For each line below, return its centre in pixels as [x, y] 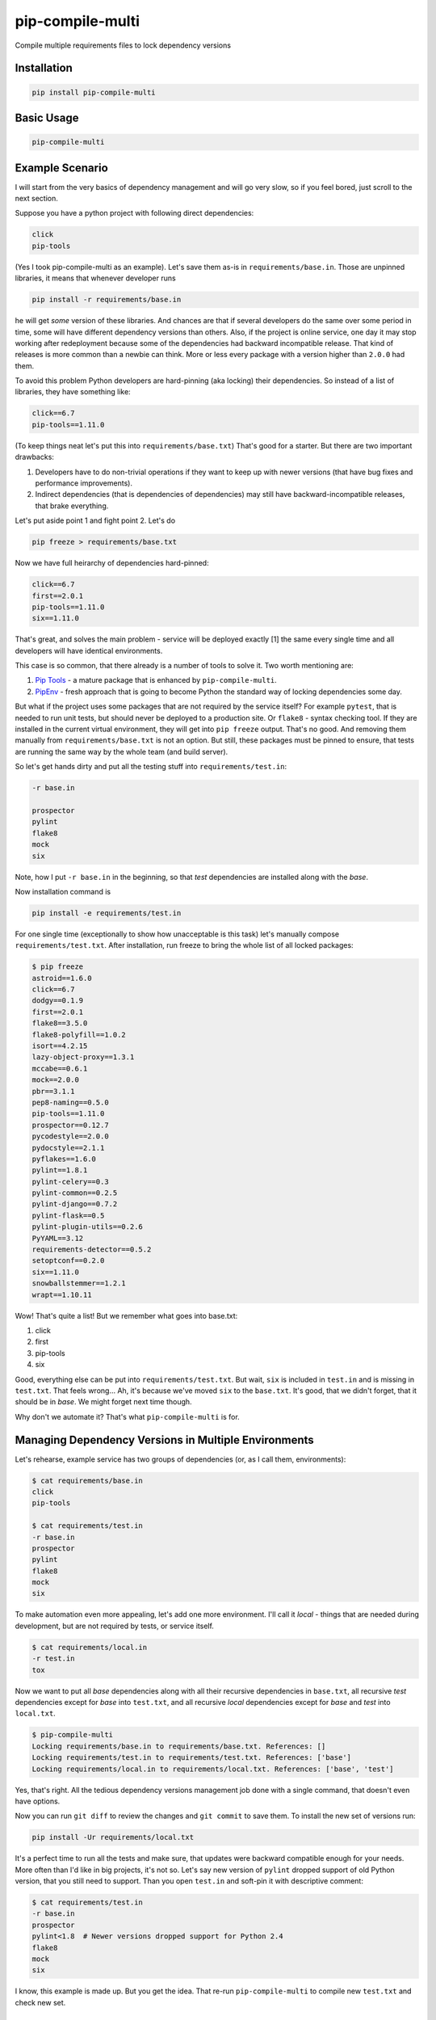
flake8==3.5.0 [60, 1023]
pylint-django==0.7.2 [75, 1204]
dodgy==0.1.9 [58, 1001]
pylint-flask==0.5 [68, 1215]
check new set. [40, 2002]
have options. [38, 1801]
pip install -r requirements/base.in [107, 300]
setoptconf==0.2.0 [68, 1261]
